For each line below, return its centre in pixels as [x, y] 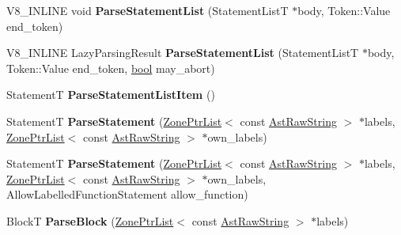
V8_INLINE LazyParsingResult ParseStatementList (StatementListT [183, 53]
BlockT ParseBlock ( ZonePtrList [90, 220]
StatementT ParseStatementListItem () [111, 95]
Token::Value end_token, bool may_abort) [111, 68]
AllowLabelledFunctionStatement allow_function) [127, 194]
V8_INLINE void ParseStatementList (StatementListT [148, 10]
